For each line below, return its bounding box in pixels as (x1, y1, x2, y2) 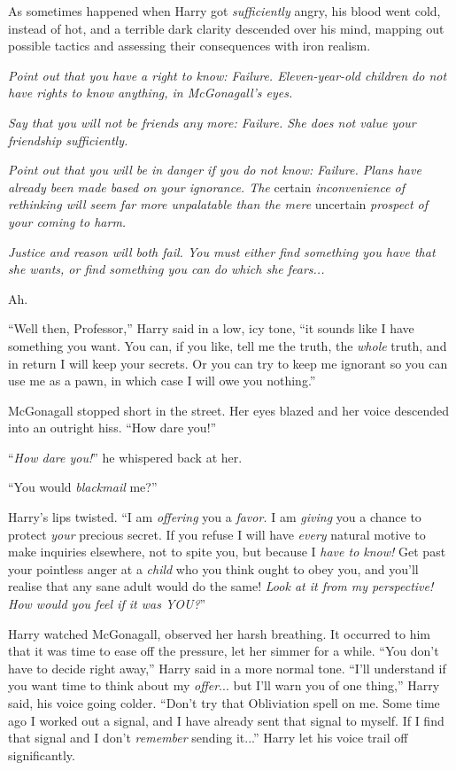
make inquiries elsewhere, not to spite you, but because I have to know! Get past (8, 542, 446, 561)
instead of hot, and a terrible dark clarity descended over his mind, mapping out (8, 19, 444, 37)
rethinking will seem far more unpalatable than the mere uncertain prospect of (8, 195, 428, 214)
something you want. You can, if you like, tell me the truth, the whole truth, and (8, 336, 447, 354)
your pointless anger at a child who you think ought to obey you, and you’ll (8, 559, 419, 578)
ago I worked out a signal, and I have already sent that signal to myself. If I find (8, 711, 444, 729)
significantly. (8, 745, 75, 764)
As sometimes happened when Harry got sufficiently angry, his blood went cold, (8, 2, 441, 19)
